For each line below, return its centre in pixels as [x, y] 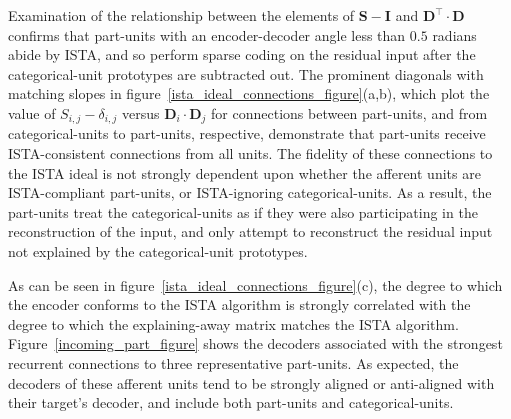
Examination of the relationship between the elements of [181, 15]
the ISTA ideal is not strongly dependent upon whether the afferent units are [244, 172]
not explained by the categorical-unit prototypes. [158, 250]
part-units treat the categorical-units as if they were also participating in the [243, 211]
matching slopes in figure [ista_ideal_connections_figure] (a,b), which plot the [249, 93]
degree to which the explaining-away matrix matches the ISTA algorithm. [233, 323]
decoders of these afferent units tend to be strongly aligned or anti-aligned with [251, 382]
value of [32, 112]
